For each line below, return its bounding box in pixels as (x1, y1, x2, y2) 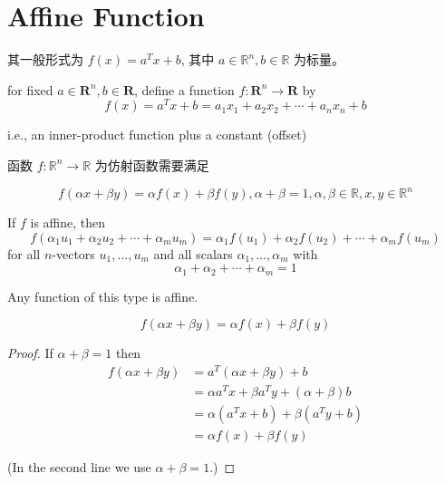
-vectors (52, 244, 95, 263)
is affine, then (30, 213, 106, 232)
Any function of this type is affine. (7, 286, 198, 305)
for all (7, 244, 41, 263)
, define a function (133, 80, 235, 99)
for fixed (7, 80, 53, 99)
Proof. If (7, 343, 53, 362)
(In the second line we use (7, 458, 151, 477)
